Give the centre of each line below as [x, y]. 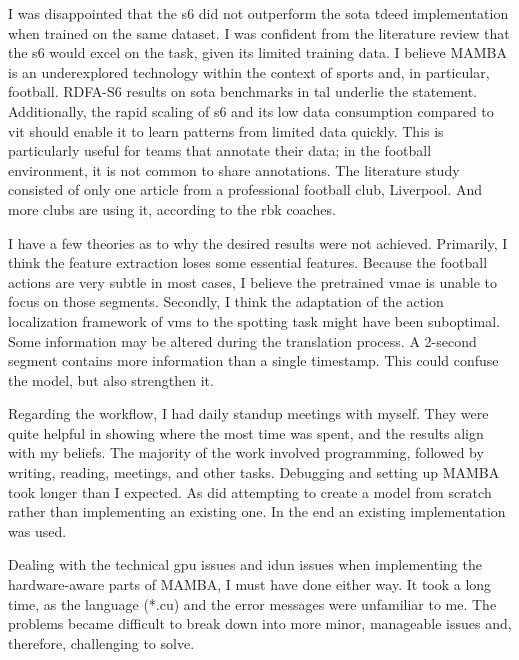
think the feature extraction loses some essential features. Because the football [248, 262]
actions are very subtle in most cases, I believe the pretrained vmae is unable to [253, 281]
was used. [37, 530]
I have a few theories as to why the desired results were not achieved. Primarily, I [258, 242]
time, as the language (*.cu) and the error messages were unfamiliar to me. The [252, 603]
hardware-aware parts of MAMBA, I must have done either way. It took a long [250, 584]
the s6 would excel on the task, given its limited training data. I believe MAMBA [258, 52]
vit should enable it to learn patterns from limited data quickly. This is [226, 130]
